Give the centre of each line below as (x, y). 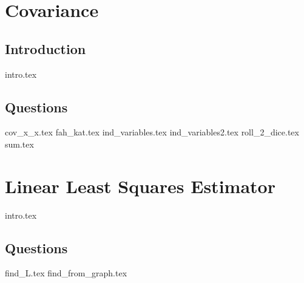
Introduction (46, 48)
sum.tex (19, 144)
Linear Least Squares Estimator (140, 186)
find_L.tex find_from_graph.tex (66, 273)
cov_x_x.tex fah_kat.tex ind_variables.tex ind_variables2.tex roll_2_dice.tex (152, 132)
